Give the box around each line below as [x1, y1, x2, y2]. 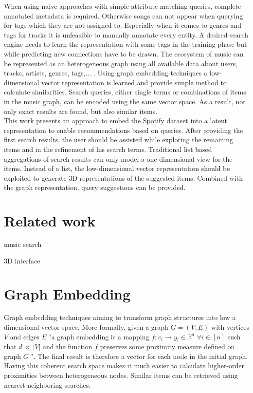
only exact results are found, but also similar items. [4, 106, 158, 116]
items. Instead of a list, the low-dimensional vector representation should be [4, 163, 230, 173]
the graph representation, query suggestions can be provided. [4, 182, 186, 192]
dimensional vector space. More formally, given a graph [4, 321, 168, 332]
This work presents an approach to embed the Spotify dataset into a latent [4, 115, 227, 126]
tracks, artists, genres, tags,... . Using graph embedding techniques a [4, 68, 207, 78]
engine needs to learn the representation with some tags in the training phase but [4, 39, 247, 49]
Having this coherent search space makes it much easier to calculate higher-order [4, 360, 245, 371]
